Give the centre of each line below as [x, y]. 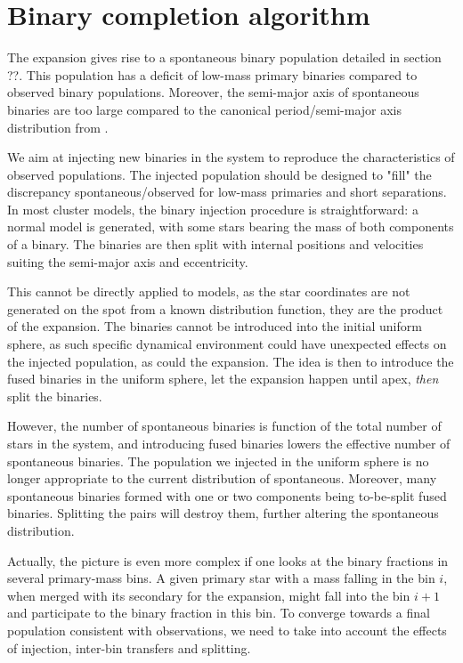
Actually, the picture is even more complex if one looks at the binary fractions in [228, 560]
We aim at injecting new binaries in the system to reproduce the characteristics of [231, 157]
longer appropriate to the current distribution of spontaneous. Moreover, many [222, 478]
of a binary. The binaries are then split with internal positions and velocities [215, 244]
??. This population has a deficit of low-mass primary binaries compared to [212, 74]
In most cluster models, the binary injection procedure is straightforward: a [213, 209]
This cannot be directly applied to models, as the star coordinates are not [209, 291]
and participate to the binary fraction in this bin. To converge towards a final [219, 613]
